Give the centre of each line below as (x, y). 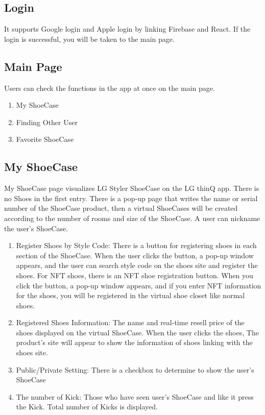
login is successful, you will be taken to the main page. (89, 39)
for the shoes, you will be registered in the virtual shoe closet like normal (130, 295)
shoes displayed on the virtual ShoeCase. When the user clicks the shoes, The (137, 332)
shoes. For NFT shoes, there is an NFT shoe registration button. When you (135, 275)
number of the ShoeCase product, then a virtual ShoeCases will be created (121, 208)
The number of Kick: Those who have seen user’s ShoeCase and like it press (135, 396)
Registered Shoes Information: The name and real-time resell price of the (130, 322)
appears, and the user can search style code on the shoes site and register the (137, 265)
